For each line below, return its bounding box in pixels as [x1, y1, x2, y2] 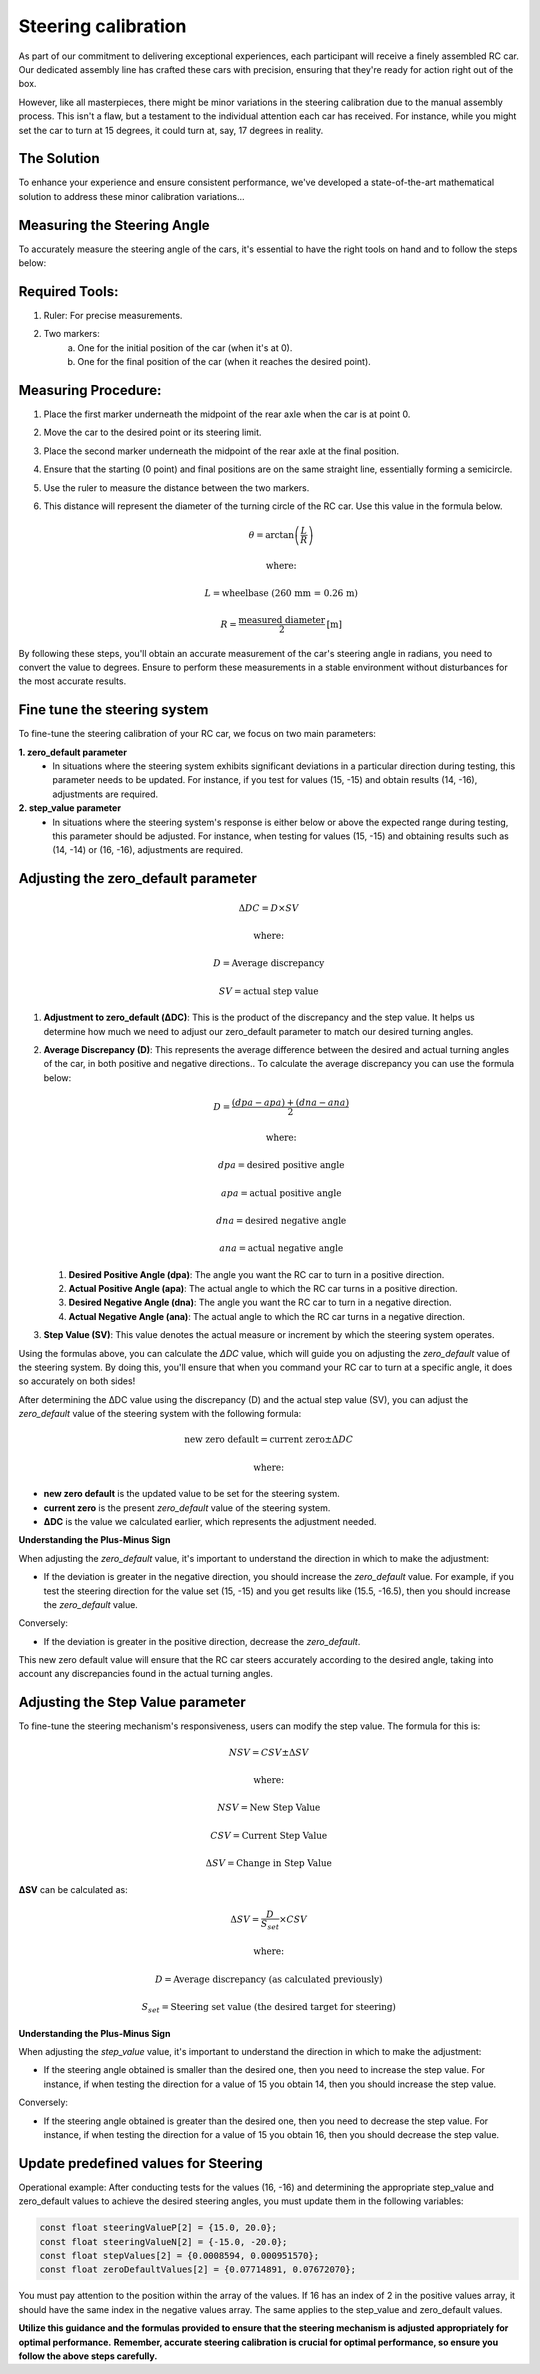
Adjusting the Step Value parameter [18, 1694, 247, 1711]
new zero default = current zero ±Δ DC [184, 1434, 354, 1445]
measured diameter [238, 614, 326, 625]
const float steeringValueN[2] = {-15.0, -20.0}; [39, 2236, 288, 2247]
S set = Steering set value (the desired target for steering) [141, 2001, 397, 2015]
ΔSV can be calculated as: [18, 1883, 129, 1895]
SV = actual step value [218, 985, 319, 997]
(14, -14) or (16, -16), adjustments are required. [52, 844, 244, 856]
